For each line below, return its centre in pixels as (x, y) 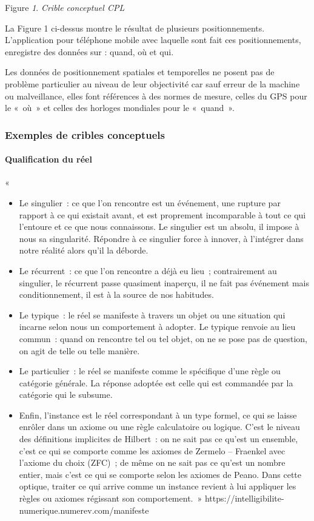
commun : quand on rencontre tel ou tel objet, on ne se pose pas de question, (163, 338)
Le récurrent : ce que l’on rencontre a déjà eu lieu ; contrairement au (148, 270)
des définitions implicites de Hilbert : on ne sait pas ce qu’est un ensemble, (159, 439)
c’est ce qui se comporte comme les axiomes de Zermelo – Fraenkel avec (152, 450)
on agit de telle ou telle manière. (79, 350)
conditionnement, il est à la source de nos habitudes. (116, 294)
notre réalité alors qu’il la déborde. (84, 250)
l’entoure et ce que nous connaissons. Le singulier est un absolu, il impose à (159, 227)
